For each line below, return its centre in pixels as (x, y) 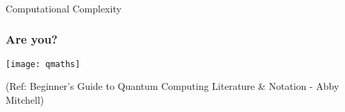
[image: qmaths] (43, 64)
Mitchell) (25, 99)
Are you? (32, 39)
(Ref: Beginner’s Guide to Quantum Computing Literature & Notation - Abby (172, 86)
